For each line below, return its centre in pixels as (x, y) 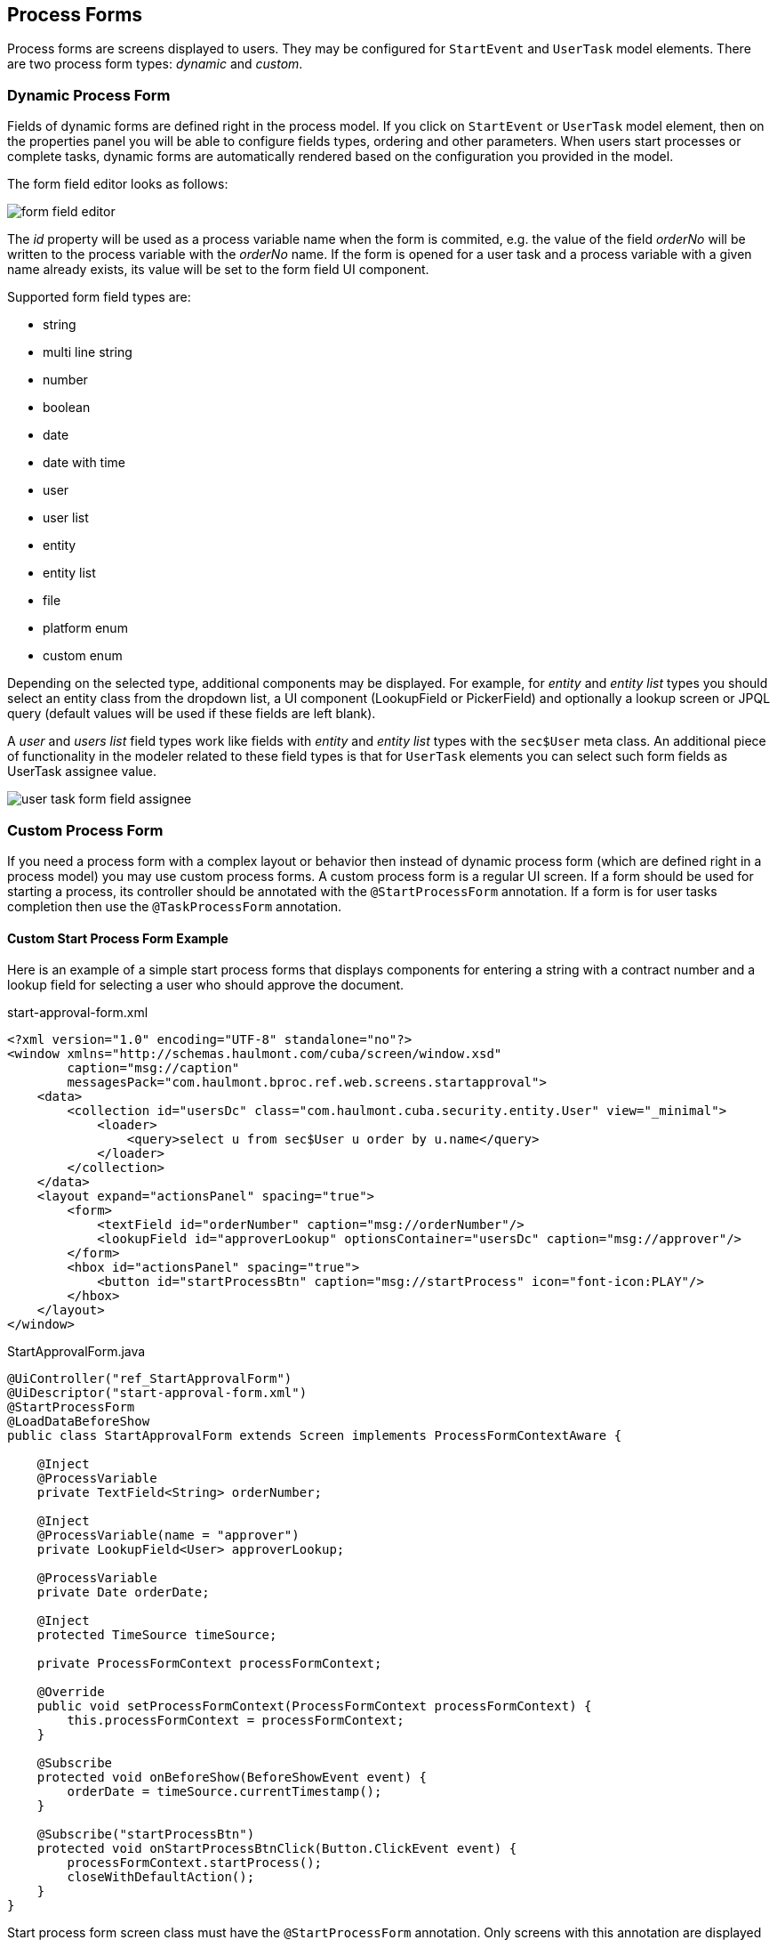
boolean (67, 408)
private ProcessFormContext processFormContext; (209, 1664)
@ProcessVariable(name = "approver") (168, 1536)
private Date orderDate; (123, 1592)
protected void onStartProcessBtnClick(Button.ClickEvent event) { (277, 1849)
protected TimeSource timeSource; (157, 1635)
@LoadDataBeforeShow (79, 1422)
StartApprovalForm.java (76, 1352)
